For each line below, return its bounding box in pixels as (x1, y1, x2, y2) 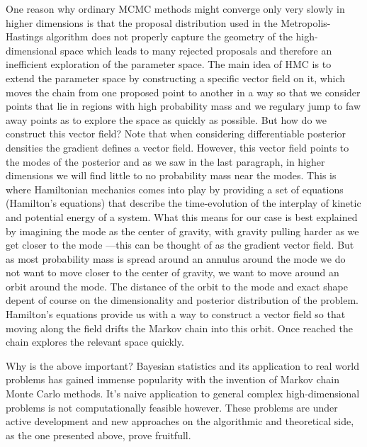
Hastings (6, 29, 43, 44)
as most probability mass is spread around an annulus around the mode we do (6, 251, 346, 266)
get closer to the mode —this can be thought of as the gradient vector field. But (6, 237, 354, 252)
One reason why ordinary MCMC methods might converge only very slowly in (6, 1, 345, 16)
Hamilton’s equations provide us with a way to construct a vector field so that (6, 307, 346, 322)
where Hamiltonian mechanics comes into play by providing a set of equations (6, 181, 344, 196)
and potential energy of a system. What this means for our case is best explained (6, 209, 358, 224)
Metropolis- (281, 15, 331, 30)
